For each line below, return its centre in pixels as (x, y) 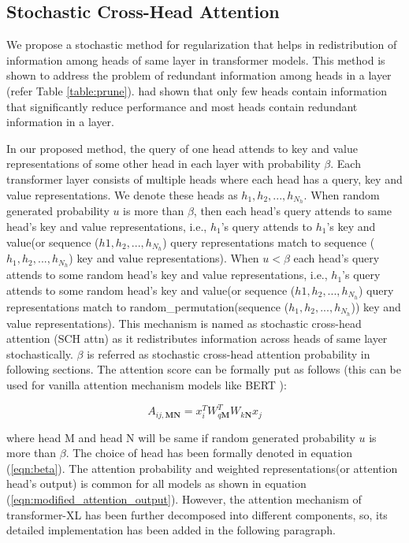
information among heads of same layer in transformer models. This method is (196, 60)
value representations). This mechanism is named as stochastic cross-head (184, 323)
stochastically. (40, 353)
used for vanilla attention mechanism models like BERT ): (147, 385)
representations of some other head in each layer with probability (164, 164)
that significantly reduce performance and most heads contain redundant (182, 106)
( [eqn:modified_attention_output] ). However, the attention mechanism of (184, 498)
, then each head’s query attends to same (292, 211)
